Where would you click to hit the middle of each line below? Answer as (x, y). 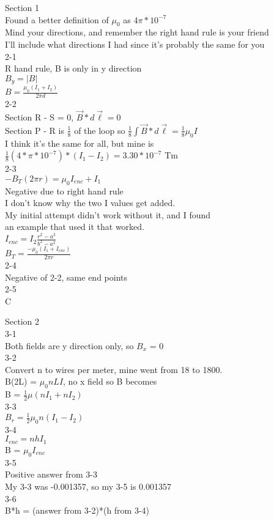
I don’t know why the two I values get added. (90, 203)
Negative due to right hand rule (64, 190)
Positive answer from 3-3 (51, 474)
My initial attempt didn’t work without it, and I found (108, 214)
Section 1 (22, 7)
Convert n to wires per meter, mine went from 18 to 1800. (114, 369)
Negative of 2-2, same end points (66, 277)
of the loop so (100, 130)
